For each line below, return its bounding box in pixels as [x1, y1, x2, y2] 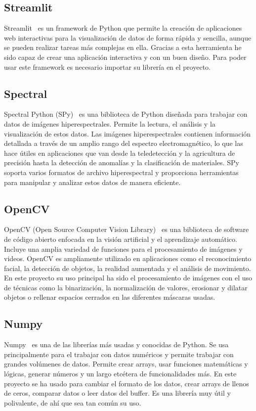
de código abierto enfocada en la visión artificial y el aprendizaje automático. [4, 233, 237, 244]
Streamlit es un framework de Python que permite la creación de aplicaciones [4, 23, 242, 33]
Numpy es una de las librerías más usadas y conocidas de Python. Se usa [4, 339, 229, 350]
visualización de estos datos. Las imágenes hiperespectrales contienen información [4, 128, 251, 138]
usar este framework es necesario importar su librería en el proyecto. [4, 61, 211, 72]
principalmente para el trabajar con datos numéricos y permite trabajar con [4, 349, 234, 359]
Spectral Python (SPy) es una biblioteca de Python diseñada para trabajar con [4, 109, 248, 119]
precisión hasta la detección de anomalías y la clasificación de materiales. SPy [4, 157, 239, 168]
